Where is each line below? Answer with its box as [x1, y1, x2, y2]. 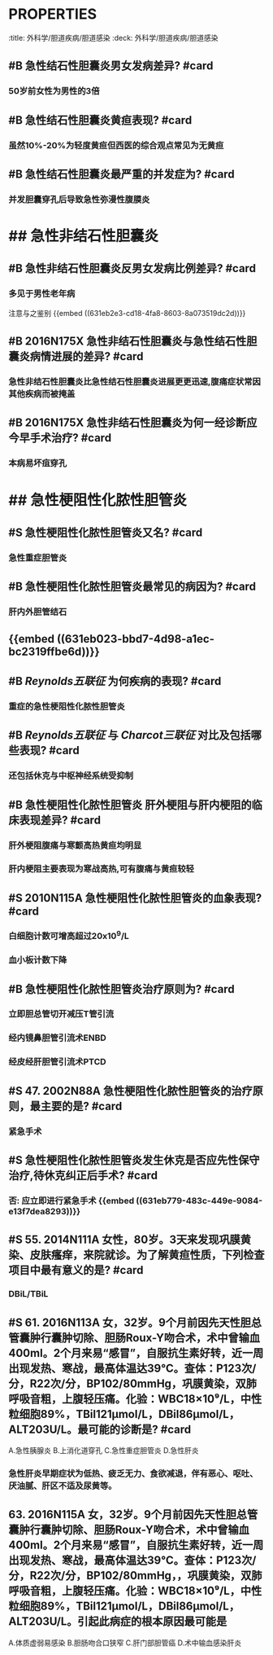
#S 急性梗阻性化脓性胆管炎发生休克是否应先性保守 [8, 1153, 260, 1167]
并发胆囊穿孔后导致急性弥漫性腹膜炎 [8, 193, 150, 204]
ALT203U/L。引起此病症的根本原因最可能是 [8, 1614, 227, 1629]
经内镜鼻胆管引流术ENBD [8, 1032, 107, 1043]
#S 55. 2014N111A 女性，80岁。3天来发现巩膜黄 [8, 1233, 252, 1247]
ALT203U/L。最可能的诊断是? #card [8, 1422, 192, 1436]
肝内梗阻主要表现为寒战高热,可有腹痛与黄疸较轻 [8, 863, 195, 875]
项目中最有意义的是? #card [8, 1263, 144, 1277]
